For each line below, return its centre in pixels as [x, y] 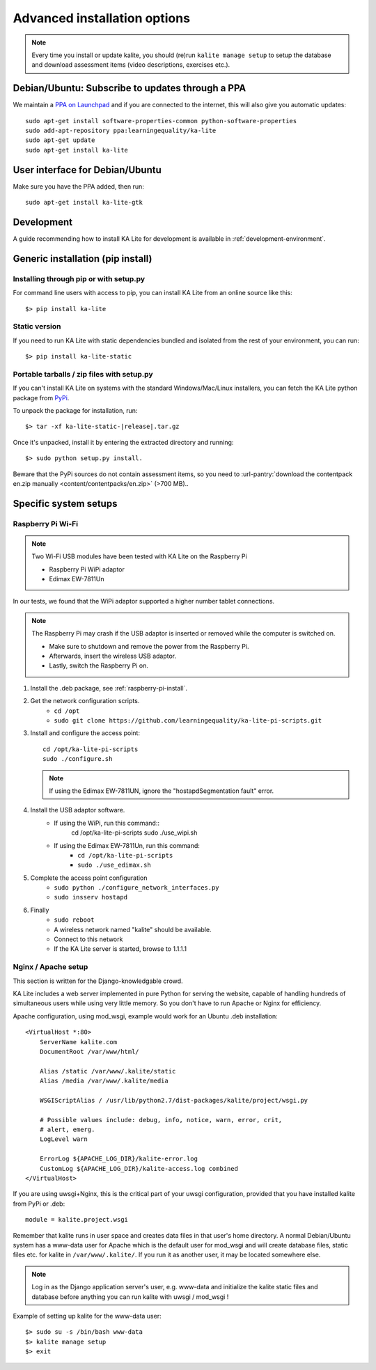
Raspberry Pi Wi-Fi [46, 523]
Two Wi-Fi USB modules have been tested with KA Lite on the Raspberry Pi [139, 556]
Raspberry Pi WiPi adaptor [87, 569]
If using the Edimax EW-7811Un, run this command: [127, 845]
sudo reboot [74, 920]
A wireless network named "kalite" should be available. [133, 929]
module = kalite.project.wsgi [77, 1220]
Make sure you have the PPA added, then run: [78, 186]
